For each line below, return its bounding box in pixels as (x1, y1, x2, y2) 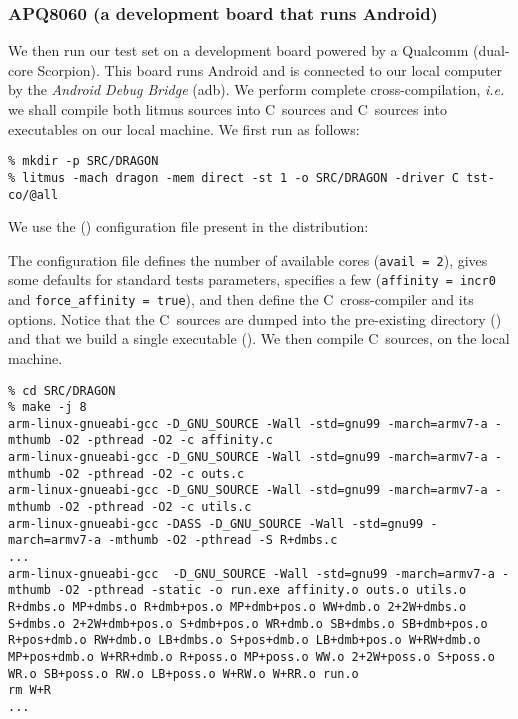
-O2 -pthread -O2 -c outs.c (58, 466, 245, 481)
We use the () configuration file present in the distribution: (8, 216, 369, 237)
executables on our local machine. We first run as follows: (8, 118, 360, 139)
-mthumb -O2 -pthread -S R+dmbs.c (108, 533, 338, 548)
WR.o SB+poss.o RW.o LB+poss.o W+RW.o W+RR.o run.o (8, 666, 359, 681)
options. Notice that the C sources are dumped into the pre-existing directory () (8, 308, 502, 329)
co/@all (8, 187, 59, 202)
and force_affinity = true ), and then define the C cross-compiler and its (8, 289, 474, 310)
